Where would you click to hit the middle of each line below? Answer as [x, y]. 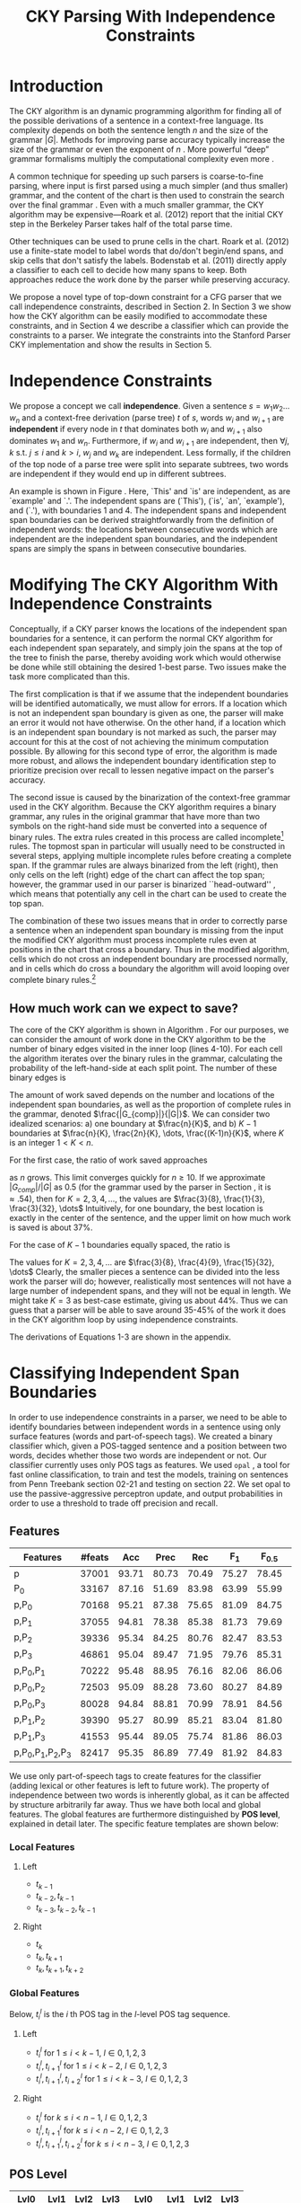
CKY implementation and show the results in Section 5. [111, 344]
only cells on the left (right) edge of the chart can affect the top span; [137, 875]
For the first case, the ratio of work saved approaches [108, 1160]
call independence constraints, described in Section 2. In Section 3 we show [150, 306]
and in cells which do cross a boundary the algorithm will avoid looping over [150, 969]
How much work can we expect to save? [124, 1008]
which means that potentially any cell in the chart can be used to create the [148, 894]
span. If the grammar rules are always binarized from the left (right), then [144, 865]
